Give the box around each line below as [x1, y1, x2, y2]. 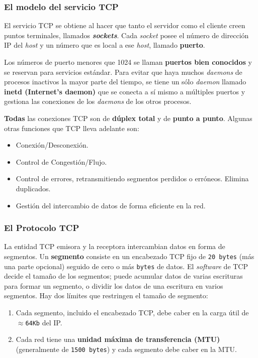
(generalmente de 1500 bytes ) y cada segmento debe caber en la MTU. [16, 343, 237, 354]
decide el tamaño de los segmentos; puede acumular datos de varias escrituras [4, 271, 243, 281]
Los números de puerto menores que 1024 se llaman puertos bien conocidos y [4, 57, 252, 67]
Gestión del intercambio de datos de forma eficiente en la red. [16, 200, 206, 210]
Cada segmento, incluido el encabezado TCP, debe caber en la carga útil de [16, 307, 249, 318]
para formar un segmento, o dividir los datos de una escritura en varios [4, 280, 223, 291]
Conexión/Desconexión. [16, 140, 89, 150]
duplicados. [16, 183, 51, 193]
